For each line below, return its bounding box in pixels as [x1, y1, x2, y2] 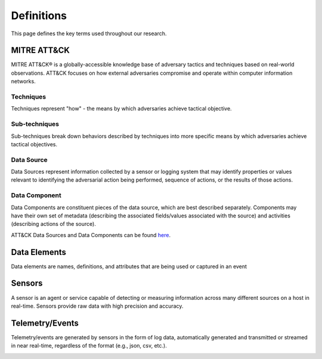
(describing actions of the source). [11, 220, 97, 228]
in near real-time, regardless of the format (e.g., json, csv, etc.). [11, 342, 167, 349]
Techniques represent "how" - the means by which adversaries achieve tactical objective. [11, 105, 232, 112]
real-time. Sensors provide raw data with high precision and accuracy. [11, 302, 184, 309]
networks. [11, 78, 36, 85]
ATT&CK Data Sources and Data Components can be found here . [11, 231, 171, 238]
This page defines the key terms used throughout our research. [11, 30, 167, 37]
